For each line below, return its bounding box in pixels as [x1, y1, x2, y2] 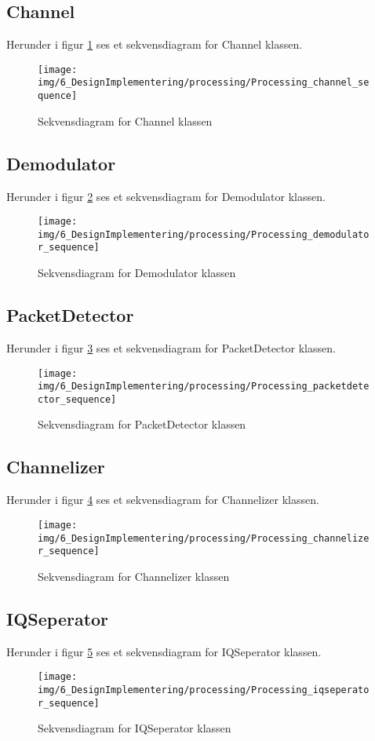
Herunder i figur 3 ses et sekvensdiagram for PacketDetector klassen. [6, 339, 336, 356]
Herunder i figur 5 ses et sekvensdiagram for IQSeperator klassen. [6, 643, 322, 659]
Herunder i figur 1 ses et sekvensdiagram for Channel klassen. [6, 36, 303, 53]
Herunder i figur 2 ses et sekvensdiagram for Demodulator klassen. [6, 188, 326, 204]
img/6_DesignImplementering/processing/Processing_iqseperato [38, 684, 370, 695]
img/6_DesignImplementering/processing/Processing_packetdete [38, 381, 370, 392]
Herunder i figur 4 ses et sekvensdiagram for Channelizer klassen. [6, 491, 319, 508]
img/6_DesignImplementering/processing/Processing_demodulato [38, 228, 370, 240]
